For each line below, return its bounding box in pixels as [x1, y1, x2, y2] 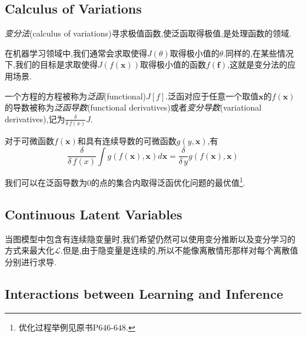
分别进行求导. [5, 255, 56, 268]
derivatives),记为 [5, 112, 65, 125]
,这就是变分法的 [227, 58, 288, 71]
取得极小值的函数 [140, 58, 206, 71]
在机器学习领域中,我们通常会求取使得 [5, 46, 147, 59]
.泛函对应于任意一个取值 [165, 89, 259, 102]
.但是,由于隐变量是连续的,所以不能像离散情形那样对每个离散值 [60, 244, 298, 256]
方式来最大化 [5, 244, 54, 256]
